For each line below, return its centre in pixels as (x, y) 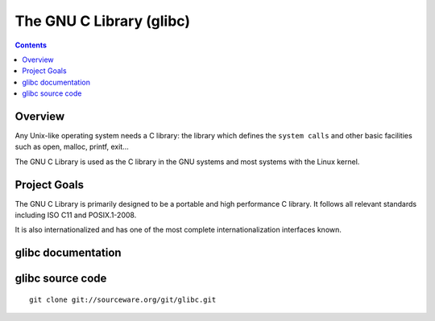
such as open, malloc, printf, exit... (72, 147)
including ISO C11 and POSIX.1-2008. (76, 215)
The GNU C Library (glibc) (103, 21)
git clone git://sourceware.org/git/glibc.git (123, 299)
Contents (31, 45)
